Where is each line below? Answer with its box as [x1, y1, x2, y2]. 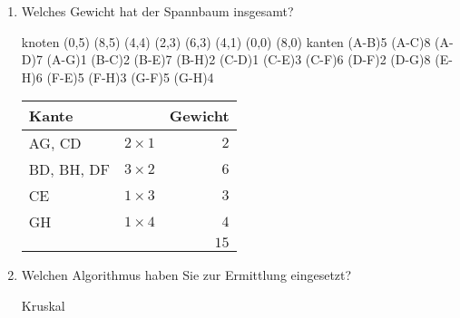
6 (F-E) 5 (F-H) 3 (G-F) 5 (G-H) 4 [35, 67, 214, 86]
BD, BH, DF [28, 159, 110, 180]
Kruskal [21, 295, 65, 314]
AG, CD [28, 132, 82, 154]
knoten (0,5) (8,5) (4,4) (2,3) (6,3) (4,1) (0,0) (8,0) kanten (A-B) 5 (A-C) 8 [21, 32, 431, 51]
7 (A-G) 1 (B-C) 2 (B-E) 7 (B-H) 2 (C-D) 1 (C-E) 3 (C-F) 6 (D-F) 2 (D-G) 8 [35, 50, 431, 69]
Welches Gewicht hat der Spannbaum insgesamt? [21, 2, 294, 20]
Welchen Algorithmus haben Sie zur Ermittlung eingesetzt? [21, 265, 352, 284]
